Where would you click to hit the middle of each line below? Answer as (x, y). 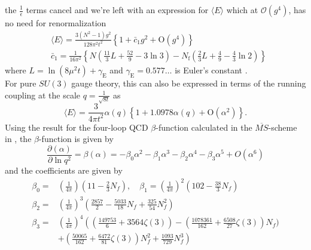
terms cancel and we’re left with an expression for (117, 10)
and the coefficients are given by (64, 170)
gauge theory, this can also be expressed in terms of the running (189, 83)
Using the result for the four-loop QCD (77, 127)
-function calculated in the (204, 127)
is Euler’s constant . (211, 70)
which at (242, 10)
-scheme (283, 127)
